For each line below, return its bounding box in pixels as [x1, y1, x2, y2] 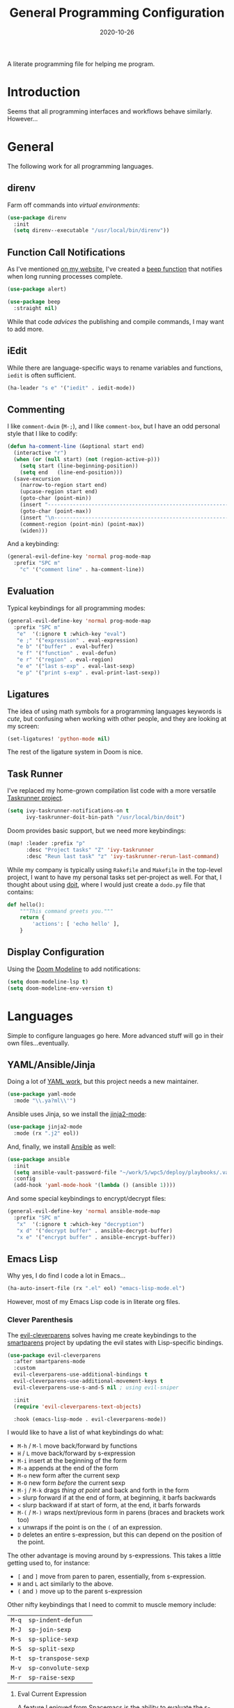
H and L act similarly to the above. [17, 1580, 114, 1588]
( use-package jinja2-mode [7, 1124, 82, 1131]
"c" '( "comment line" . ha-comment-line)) [19, 566, 145, 573]
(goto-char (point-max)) [19, 507, 92, 515]
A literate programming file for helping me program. [7, 59, 155, 68]
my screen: [7, 722, 40, 730]
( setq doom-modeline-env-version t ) [7, 984, 114, 992]
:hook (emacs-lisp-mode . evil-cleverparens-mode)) [13, 1415, 167, 1422]
